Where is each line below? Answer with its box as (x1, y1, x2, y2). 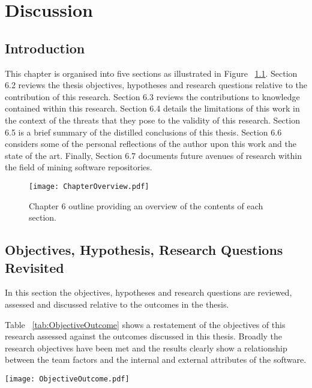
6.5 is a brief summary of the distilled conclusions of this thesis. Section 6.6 (5, 125, 282, 138)
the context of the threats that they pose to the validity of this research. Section (5, 113, 300, 126)
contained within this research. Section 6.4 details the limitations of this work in (5, 102, 300, 115)
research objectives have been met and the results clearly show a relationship (5, 341, 287, 354)
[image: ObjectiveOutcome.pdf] (5, 374, 130, 383)
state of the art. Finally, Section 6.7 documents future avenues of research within (5, 149, 302, 161)
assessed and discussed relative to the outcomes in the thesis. (5, 297, 229, 310)
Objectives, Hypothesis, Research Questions (5, 240, 283, 259)
